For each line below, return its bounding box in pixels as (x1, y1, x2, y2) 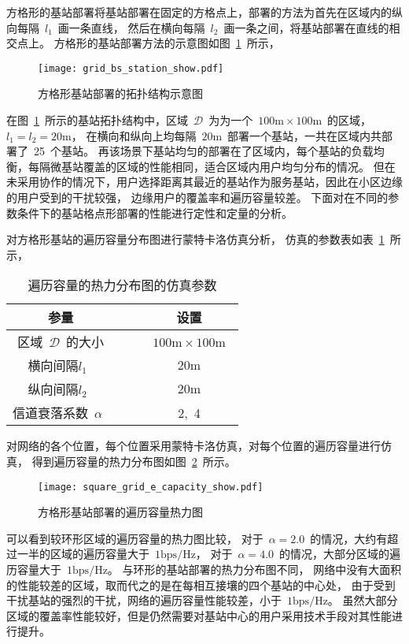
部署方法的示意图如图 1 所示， (120, 35, 280, 51)
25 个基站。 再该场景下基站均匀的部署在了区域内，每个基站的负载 (33, 143, 374, 159)
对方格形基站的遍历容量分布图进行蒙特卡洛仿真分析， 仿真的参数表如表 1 (6, 231, 385, 248)
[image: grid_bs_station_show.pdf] (38, 62, 224, 74)
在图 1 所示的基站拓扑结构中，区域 (6, 112, 188, 128)
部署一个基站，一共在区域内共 (227, 127, 382, 143)
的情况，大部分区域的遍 (279, 545, 401, 562)
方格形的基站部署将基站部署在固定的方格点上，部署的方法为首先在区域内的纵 (6, 4, 403, 20)
